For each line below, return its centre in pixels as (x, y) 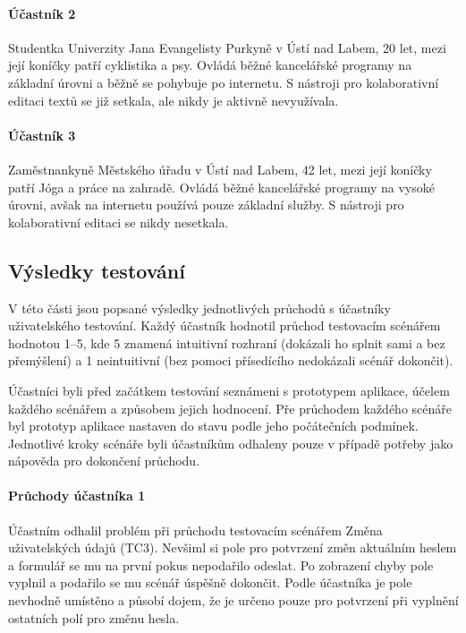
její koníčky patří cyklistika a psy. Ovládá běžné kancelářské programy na (210, 65)
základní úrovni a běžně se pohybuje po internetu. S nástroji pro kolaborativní (224, 82)
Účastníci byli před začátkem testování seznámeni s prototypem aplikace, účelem (229, 390)
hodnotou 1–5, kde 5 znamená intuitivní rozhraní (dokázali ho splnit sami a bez (227, 342)
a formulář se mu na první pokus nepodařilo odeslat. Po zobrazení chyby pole (221, 565)
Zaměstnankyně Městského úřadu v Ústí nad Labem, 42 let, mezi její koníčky (220, 169)
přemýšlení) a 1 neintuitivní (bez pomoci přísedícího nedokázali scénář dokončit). (231, 360)
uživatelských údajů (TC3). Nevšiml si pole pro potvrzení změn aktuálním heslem (233, 547)
